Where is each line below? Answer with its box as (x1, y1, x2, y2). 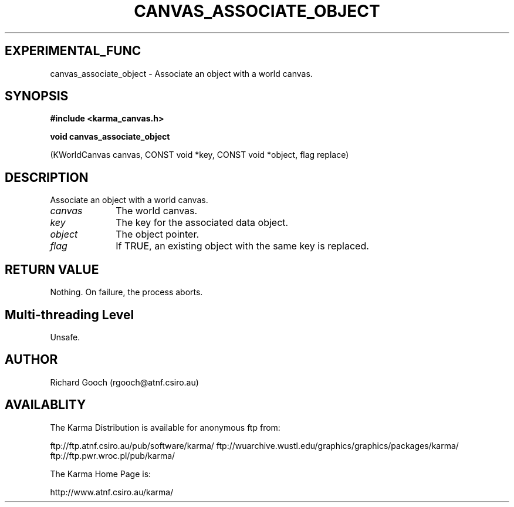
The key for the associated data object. (116, 217, 289, 229)
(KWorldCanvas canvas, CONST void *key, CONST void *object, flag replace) (50, 150, 349, 160)
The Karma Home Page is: (50, 468, 151, 479)
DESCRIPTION (5, 170, 89, 185)
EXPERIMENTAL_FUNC (5, 43, 141, 59)
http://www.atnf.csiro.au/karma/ (50, 486, 174, 497)
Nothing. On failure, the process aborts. (50, 287, 203, 298)
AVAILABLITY (5, 397, 86, 413)
